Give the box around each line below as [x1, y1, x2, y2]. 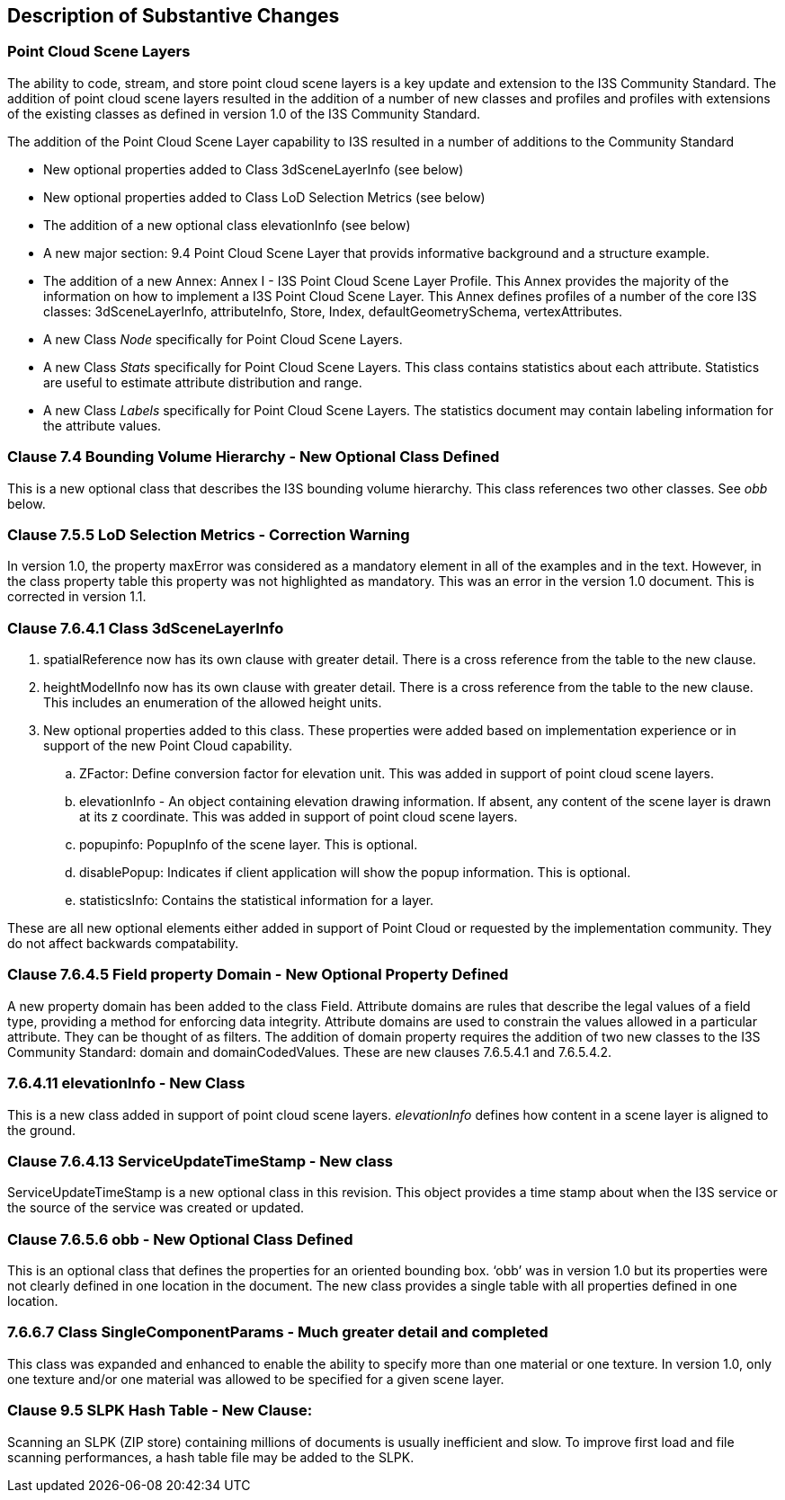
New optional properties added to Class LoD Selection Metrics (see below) [43, 189, 486, 205]
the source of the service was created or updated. [7, 1200, 305, 1216]
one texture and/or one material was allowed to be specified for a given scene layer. [7, 1371, 504, 1387]
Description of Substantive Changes [7, 4, 340, 27]
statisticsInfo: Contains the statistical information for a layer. [79, 892, 434, 909]
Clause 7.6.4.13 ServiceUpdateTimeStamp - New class [7, 1151, 394, 1170]
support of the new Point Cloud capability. [43, 738, 292, 754]
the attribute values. [43, 417, 162, 433]
